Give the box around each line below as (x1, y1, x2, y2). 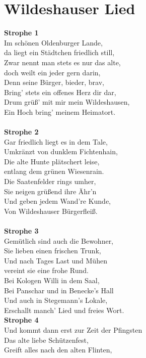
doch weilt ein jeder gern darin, (4, 67, 101, 77)
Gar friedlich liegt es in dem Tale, (4, 136, 108, 147)
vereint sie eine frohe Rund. (4, 265, 89, 276)
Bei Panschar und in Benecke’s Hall (4, 285, 114, 295)
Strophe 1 (4, 27, 39, 38)
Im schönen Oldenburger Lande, (4, 37, 103, 48)
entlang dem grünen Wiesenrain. (4, 166, 104, 176)
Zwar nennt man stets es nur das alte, (4, 57, 121, 67)
